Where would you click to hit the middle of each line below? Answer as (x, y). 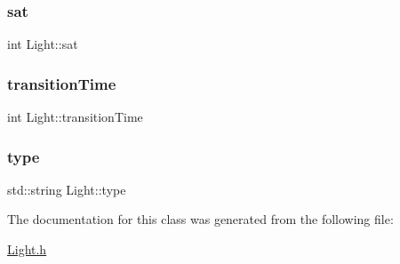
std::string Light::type (67, 189)
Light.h (27, 249)
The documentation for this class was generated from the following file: (200, 219)
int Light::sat (43, 44)
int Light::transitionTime (75, 117)
